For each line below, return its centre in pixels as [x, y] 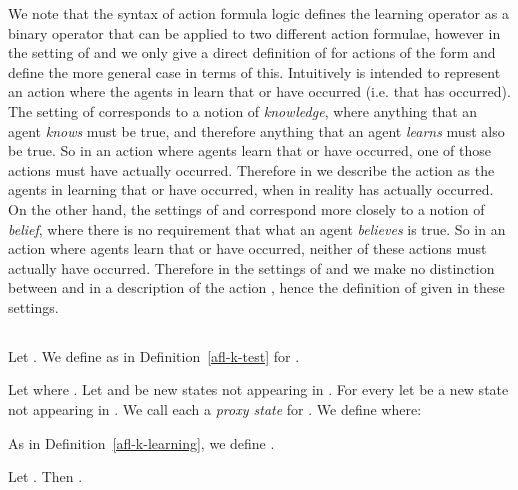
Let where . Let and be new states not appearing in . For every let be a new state [258, 389]
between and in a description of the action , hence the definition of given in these [256, 287]
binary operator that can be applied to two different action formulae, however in [254, 32]
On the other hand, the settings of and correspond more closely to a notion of [246, 208]
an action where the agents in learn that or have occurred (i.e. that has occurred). [259, 91]
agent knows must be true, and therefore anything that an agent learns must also [256, 130]
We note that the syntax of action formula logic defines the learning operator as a [258, 13]
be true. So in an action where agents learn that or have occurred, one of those [249, 150]
